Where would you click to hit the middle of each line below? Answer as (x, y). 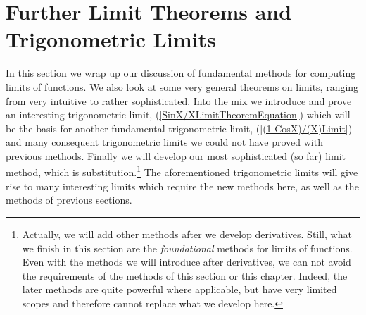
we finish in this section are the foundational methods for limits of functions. (187, 248)
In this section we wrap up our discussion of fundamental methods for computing (181, 73)
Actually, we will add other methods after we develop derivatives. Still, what (187, 234)
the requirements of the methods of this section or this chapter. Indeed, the (185, 275)
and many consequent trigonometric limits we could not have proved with (164, 142)
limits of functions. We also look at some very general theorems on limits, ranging (182, 86)
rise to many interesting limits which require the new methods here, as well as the (182, 186)
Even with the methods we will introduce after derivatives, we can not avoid (187, 262)
